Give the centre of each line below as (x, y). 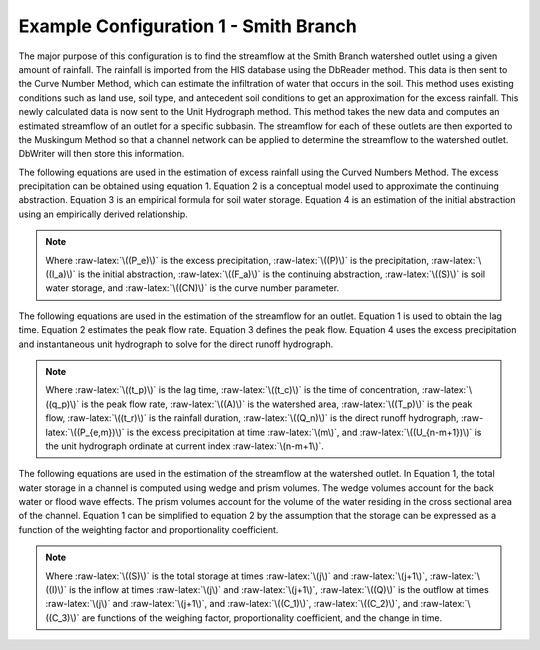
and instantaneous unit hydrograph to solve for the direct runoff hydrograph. (176, 344)
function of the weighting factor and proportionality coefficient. (148, 529)
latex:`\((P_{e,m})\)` (85, 432)
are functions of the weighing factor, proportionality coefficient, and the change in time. (262, 617)
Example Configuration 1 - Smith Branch (187, 26)
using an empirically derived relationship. (103, 214)
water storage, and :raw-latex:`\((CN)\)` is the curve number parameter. (192, 288)
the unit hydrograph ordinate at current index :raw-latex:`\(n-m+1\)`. (185, 446)
